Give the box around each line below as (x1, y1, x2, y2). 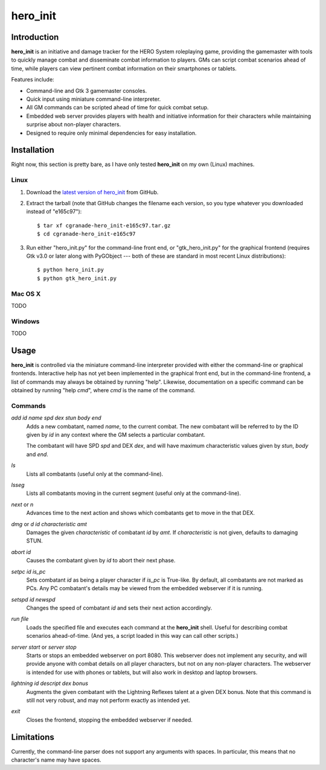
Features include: (11, 76, 54, 83)
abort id (11, 548, 31, 555)
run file (11, 616, 29, 623)
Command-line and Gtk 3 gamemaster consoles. (26, 87, 147, 94)
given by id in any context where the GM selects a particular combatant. (26, 431, 205, 439)
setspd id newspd (11, 596, 56, 603)
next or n (11, 501, 34, 508)
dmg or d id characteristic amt (11, 520, 88, 527)
